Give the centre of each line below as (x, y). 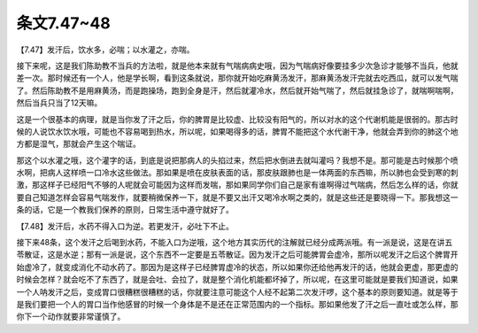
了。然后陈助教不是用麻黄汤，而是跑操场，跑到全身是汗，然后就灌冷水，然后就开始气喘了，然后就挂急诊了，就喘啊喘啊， (237, 90)
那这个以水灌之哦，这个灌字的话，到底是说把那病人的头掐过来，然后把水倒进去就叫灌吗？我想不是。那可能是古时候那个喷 (237, 160)
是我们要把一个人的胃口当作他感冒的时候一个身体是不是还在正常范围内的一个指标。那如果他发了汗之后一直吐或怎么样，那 (237, 304)
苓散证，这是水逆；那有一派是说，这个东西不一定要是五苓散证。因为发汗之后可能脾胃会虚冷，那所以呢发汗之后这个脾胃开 (237, 255)
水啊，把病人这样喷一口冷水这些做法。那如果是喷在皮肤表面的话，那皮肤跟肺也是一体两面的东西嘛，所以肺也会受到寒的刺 (237, 173)
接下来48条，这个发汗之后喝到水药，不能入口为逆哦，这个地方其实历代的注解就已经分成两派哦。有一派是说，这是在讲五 (235, 243)
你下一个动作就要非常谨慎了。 (71, 317)
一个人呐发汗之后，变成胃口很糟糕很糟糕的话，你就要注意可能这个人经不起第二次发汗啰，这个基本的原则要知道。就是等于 (237, 291)
